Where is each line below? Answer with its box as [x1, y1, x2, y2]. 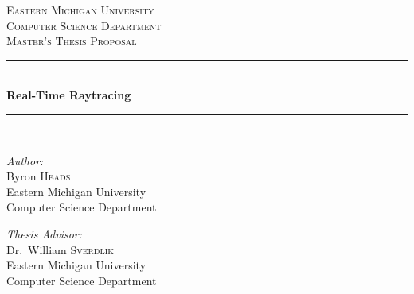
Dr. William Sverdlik [6, 241, 115, 257]
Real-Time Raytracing [6, 87, 131, 103]
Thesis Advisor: [6, 225, 83, 242]
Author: [6, 152, 44, 168]
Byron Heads [6, 168, 71, 184]
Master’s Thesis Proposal [6, 33, 137, 49]
